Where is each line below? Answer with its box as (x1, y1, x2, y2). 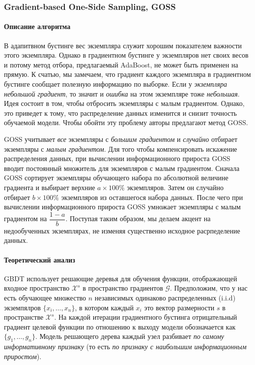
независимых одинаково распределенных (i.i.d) (94, 292, 236, 302)
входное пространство (4, 283, 70, 293)
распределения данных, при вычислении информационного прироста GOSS (4, 153, 230, 164)
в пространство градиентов (83, 283, 163, 293)
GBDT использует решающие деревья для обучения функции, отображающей (4, 273, 237, 283)
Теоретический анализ (4, 254, 75, 265)
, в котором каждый (75, 302, 134, 312)
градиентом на (4, 213, 47, 224)
